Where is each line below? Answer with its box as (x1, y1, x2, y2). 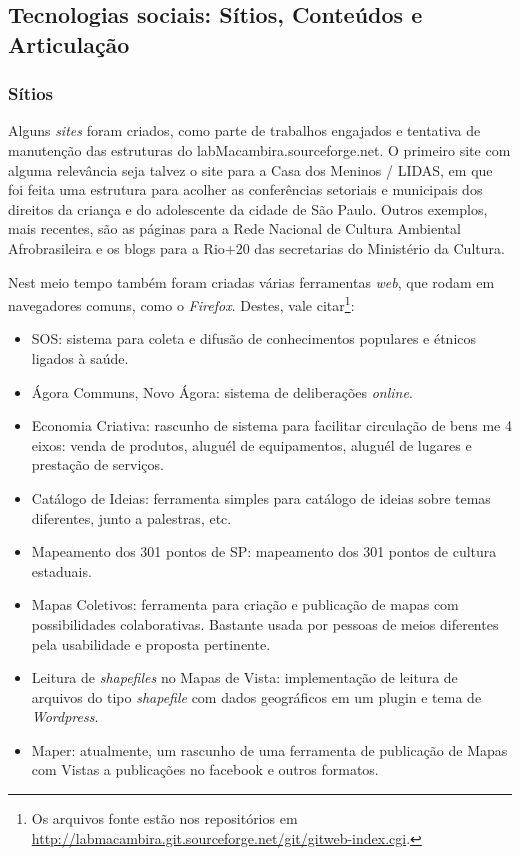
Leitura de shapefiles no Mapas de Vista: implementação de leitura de (31, 667, 458, 688)
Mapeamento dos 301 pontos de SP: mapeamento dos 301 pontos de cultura (31, 541, 497, 562)
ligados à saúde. (31, 347, 129, 368)
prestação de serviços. (31, 454, 164, 475)
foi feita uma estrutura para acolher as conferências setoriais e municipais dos (8, 179, 483, 200)
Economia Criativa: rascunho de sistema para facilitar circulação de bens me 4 (31, 415, 512, 436)
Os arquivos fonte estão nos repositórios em (31, 808, 298, 829)
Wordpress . (31, 706, 99, 727)
